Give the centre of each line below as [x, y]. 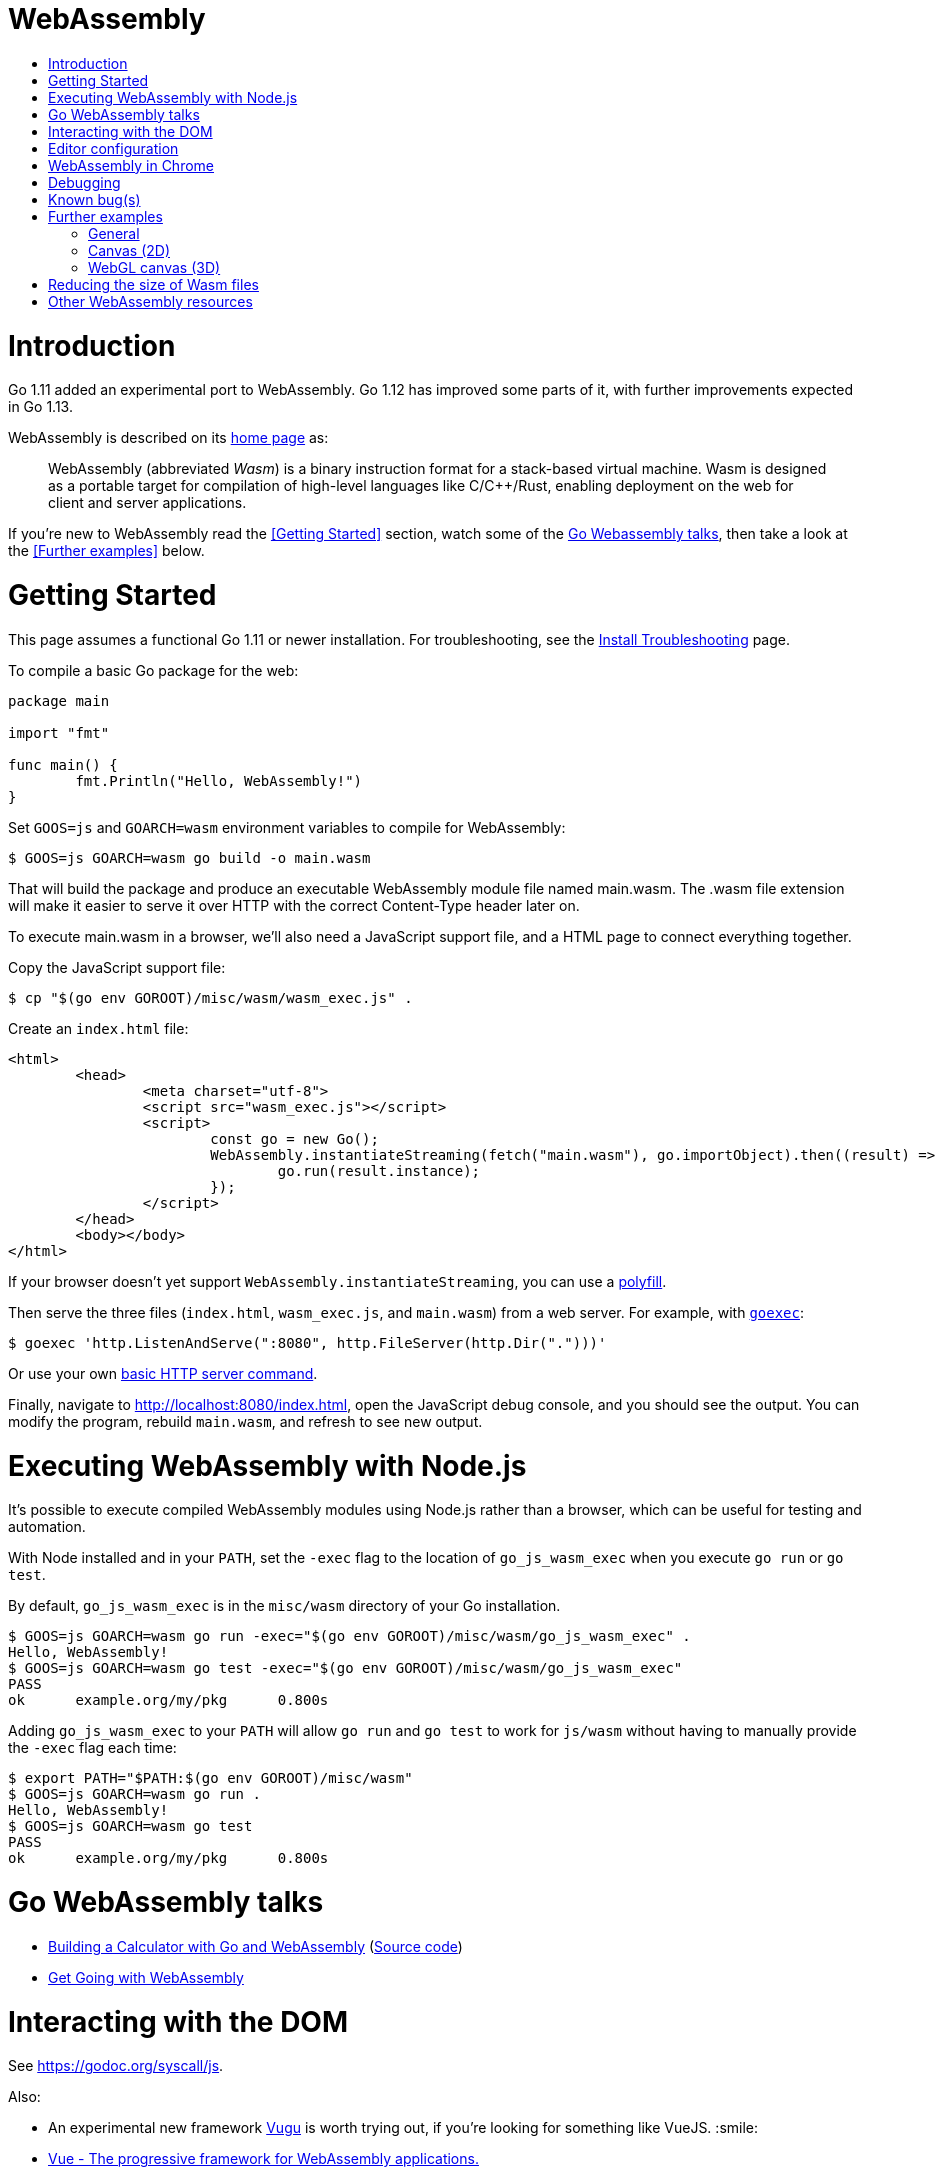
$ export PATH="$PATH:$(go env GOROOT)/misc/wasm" [210, 1778]
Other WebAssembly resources [150, 301]
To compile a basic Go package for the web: [153, 670]
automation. [47, 1527]
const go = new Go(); [294, 1138]
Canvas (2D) [129, 250]
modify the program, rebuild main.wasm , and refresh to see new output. [245, 1421]
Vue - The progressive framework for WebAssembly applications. [263, 2159]
